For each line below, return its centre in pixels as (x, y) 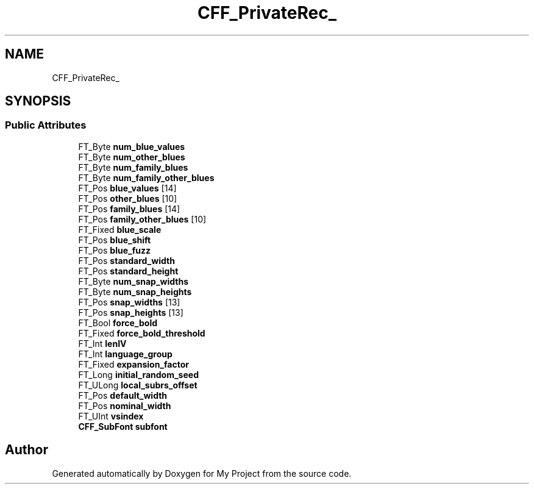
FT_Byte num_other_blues (132, 157)
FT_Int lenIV (102, 343)
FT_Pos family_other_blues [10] (142, 219)
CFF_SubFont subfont (123, 426)
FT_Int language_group (125, 354)
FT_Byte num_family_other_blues (146, 177)
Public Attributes (46, 125)
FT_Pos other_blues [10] (128, 198)
